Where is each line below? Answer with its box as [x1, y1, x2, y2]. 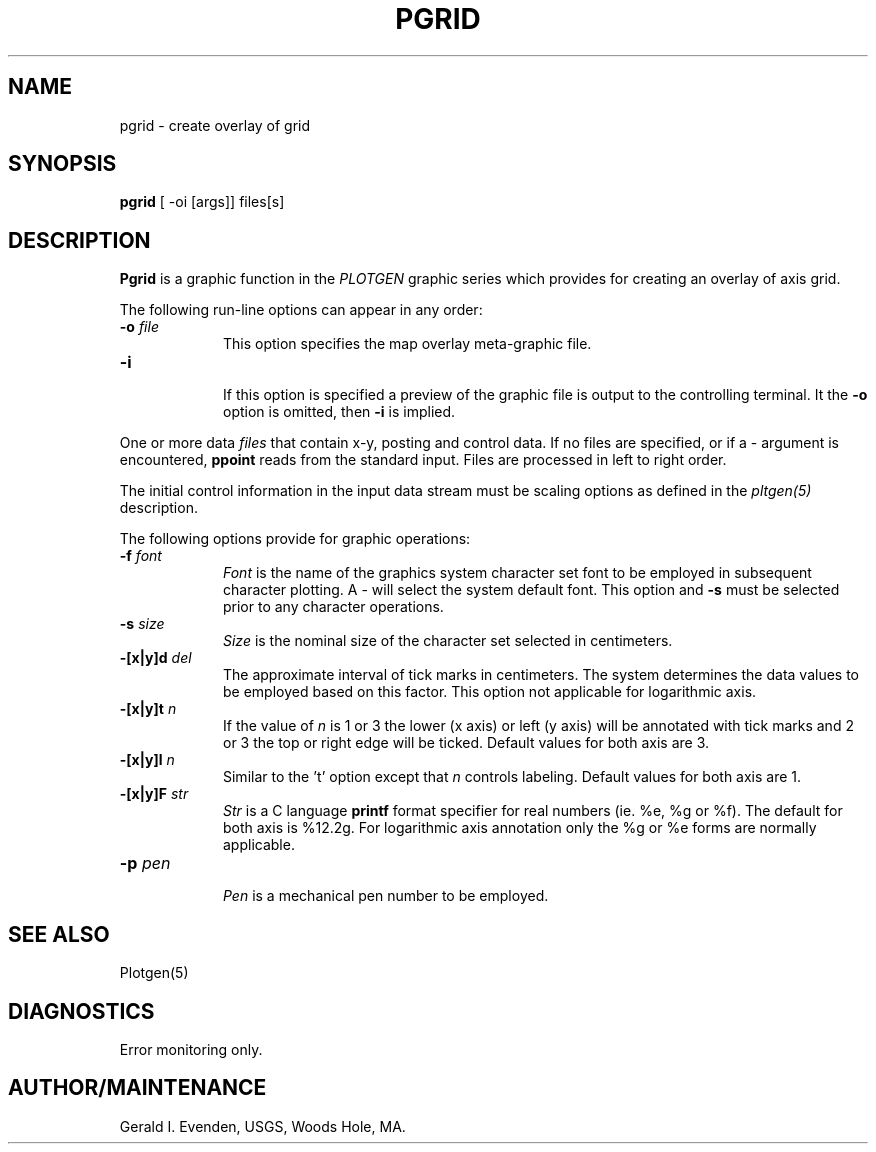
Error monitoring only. [119, 1040, 263, 1058]
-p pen [119, 853, 171, 874]
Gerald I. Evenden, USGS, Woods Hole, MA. [119, 1117, 406, 1135]
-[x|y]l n [119, 751, 175, 769]
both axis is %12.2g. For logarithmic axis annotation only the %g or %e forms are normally [223, 819, 817, 837]
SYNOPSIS [8, 151, 117, 177]
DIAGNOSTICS [8, 998, 155, 1024]
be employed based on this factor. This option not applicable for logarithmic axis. [223, 683, 757, 701]
